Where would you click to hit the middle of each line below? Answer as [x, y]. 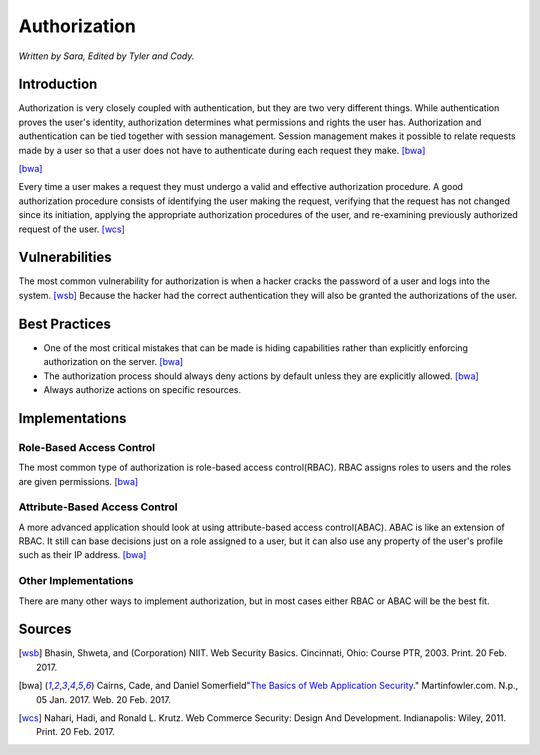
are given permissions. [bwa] [78, 481]
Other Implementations [76, 581]
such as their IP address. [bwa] [82, 555]
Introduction [58, 84]
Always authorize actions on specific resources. [142, 389]
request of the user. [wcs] [71, 229]
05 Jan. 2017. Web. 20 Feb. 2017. [104, 699]
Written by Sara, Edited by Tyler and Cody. [106, 56]
